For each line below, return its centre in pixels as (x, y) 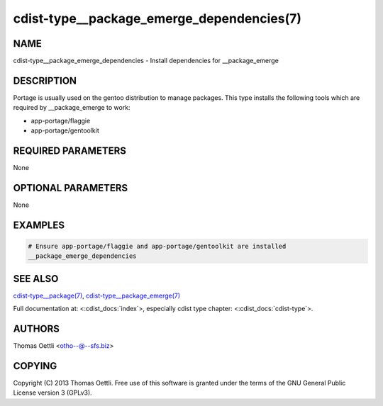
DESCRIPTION (45, 80)
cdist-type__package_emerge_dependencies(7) (157, 18)
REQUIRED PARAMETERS (70, 151)
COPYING (35, 366)
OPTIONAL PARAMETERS (71, 188)
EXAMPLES (39, 225)
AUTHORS (37, 329)
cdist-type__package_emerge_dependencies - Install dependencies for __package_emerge (146, 61)
